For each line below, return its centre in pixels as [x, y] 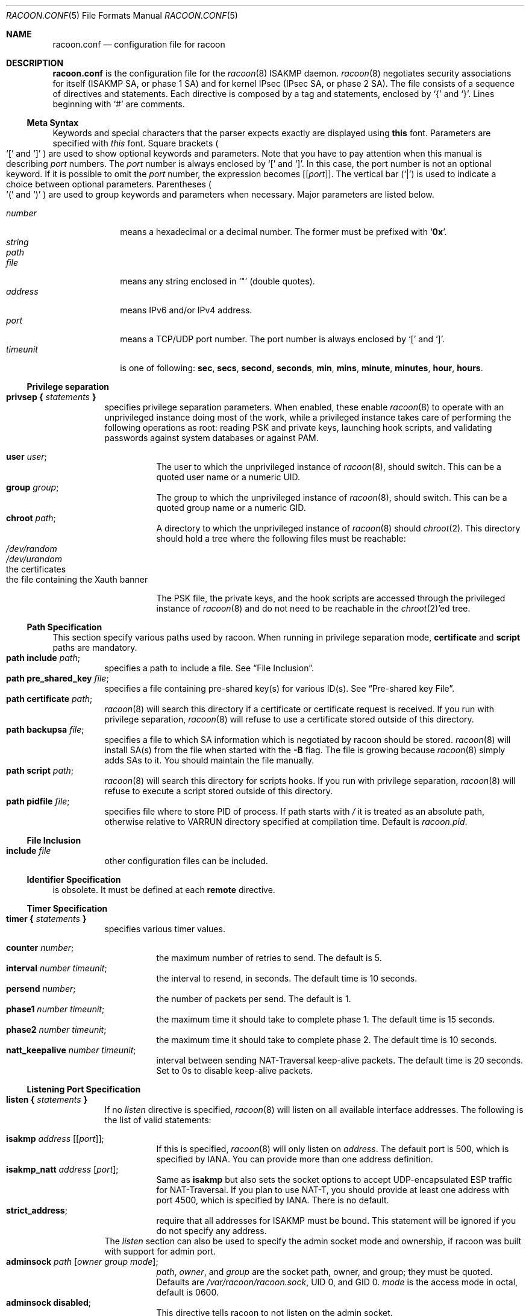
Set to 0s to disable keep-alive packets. [235, 1070]
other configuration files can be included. [186, 861]
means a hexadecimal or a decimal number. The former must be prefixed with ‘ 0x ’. [283, 232]
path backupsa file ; [45, 729]
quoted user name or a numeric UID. [228, 477]
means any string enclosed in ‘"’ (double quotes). [218, 281]
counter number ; [40, 948]
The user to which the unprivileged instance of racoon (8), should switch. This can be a [329, 467]
